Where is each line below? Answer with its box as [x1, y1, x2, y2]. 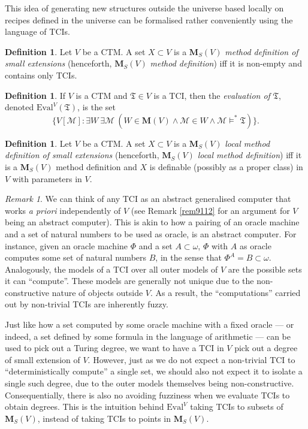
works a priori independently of [5, 204, 121, 216]
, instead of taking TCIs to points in [37, 412, 171, 424]
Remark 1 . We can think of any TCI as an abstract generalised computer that [5, 192, 291, 205]
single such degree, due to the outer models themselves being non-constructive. [5, 377, 294, 389]
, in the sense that [155, 251, 222, 264]
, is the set [77, 101, 116, 113]
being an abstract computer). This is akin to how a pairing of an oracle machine [5, 216, 300, 228]
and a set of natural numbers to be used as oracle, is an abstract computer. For [5, 227, 297, 240]
